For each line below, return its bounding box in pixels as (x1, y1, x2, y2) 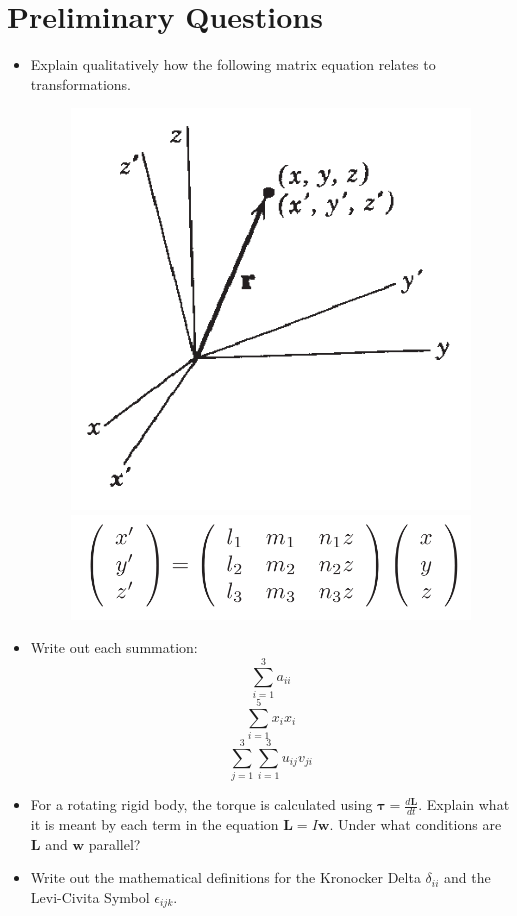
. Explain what (418, 794, 510, 815)
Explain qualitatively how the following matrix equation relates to (30, 54, 436, 75)
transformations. (30, 73, 131, 94)
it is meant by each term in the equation (30, 813, 279, 834)
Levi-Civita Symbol (30, 886, 150, 907)
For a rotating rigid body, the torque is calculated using (30, 794, 373, 815)
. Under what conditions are (329, 813, 502, 834)
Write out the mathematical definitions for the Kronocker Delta (30, 867, 421, 888)
